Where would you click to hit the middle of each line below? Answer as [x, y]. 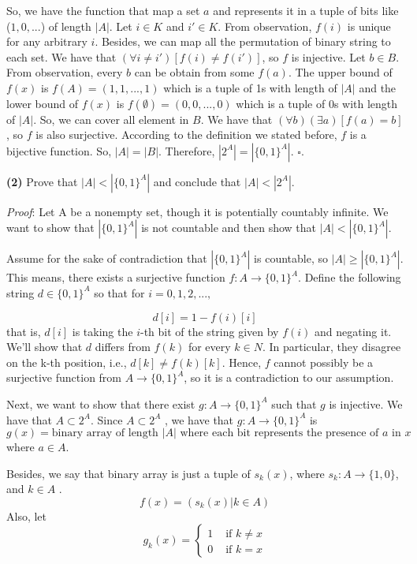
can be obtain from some [194, 72]
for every [209, 347]
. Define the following [350, 277]
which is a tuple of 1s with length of [250, 87]
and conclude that [197, 181]
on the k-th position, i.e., [67, 362]
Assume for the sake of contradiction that [107, 258]
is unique [369, 26]
